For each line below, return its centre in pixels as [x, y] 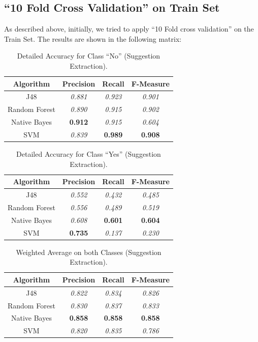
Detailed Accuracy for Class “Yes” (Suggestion [89, 154]
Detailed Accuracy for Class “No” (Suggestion [89, 56]
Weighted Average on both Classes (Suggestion [89, 252]
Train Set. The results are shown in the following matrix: [93, 38]
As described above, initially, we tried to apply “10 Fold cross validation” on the [129, 29]
